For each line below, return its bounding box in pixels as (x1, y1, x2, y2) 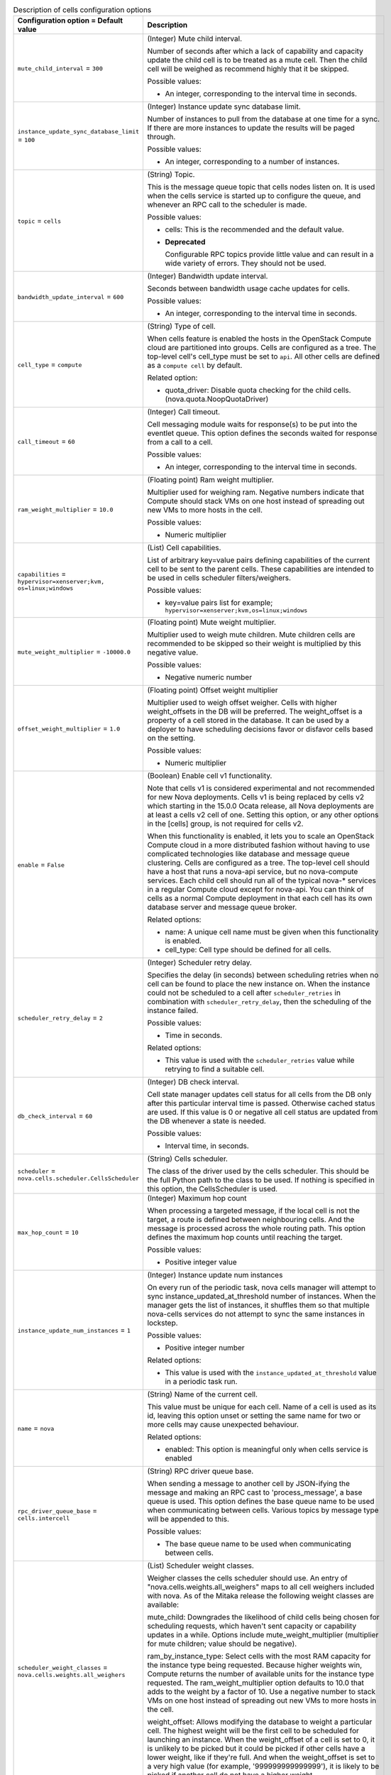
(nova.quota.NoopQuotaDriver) (165, 394, 269, 404)
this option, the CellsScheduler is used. (147, 1184, 278, 1194)
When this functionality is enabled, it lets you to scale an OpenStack (147, 831, 375, 841)
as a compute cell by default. (147, 361, 243, 371)
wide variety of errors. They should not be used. (165, 258, 326, 268)
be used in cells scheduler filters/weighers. (147, 573, 291, 583)
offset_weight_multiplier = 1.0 (17, 723, 121, 733)
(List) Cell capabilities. (147, 543, 221, 553)
